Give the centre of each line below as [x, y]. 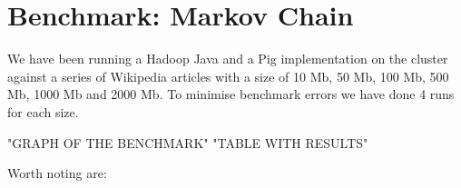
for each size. [43, 111]
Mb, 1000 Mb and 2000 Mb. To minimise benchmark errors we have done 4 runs [231, 94]
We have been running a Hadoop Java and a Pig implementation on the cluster [228, 59]
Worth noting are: [57, 173]
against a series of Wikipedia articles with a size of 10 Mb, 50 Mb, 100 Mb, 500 [228, 76]
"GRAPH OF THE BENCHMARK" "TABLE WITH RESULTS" [188, 142]
